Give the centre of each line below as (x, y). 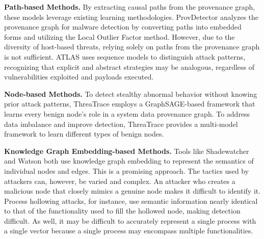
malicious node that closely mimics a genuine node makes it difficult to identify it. (133, 191)
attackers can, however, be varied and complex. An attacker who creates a (120, 181)
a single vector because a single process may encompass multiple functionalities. (129, 231)
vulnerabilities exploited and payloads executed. (79, 77)
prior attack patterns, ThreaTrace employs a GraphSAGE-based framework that (130, 104)
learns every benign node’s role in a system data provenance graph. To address (127, 113)
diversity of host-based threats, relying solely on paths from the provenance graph (132, 47)
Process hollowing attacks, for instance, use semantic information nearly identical (131, 201)
